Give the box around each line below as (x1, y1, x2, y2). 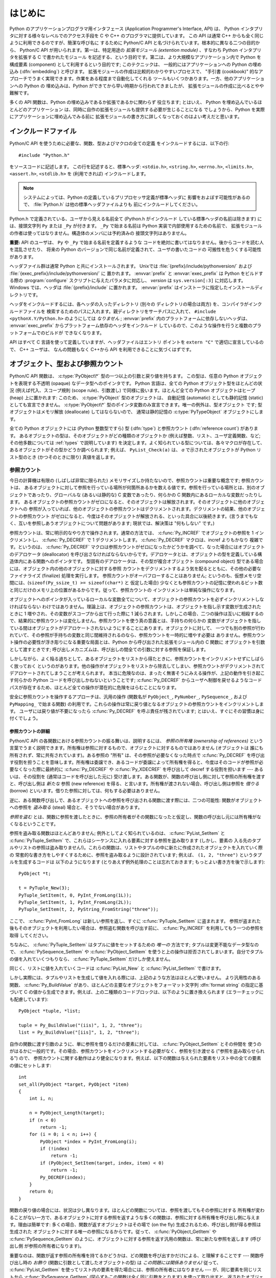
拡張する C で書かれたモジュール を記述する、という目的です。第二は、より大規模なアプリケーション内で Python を (18, 54, 262, 60)
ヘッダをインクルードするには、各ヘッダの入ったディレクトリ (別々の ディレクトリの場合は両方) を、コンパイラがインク (9, 301, 262, 307)
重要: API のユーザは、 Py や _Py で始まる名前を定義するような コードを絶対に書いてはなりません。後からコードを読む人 (9, 239, 264, 245)
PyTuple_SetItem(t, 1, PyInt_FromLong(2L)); (18, 899, 132, 905)
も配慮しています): (9, 996, 49, 1002)
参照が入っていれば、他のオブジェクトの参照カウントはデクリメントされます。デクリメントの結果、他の (28, 506, 247, 512)
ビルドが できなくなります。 (45, 330, 105, 336)
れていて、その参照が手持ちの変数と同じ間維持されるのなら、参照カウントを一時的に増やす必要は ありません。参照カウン (9, 632, 265, 638)
